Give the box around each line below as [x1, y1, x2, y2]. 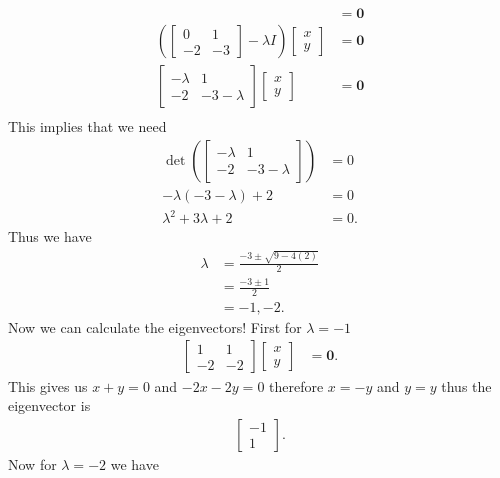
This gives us [8, 375, 88, 396]
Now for [8, 453, 57, 474]
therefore [269, 375, 324, 396]
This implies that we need [8, 116, 167, 137]
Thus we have [8, 226, 92, 247]
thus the [441, 375, 492, 396]
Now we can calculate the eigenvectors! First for [8, 316, 302, 337]
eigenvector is [8, 395, 91, 416]
